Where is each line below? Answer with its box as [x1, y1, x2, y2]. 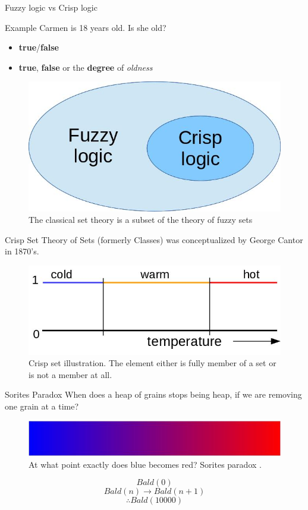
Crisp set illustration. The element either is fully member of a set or [29, 357, 276, 369]
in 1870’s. [5, 245, 39, 257]
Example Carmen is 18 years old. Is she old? [5, 21, 166, 33]
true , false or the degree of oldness [18, 61, 153, 73]
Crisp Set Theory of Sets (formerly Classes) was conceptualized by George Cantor [5, 233, 303, 245]
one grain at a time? [5, 400, 79, 413]
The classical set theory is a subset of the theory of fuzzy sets [29, 213, 253, 226]
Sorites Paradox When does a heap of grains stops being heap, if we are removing [5, 388, 302, 401]
